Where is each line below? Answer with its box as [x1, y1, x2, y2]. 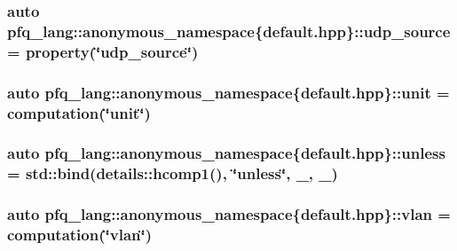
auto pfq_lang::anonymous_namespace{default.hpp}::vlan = [7, 203, 451, 225]
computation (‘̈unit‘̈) [7, 101, 151, 123]
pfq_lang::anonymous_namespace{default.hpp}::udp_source [7, 20, 451, 42]
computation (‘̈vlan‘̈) [7, 224, 153, 246]
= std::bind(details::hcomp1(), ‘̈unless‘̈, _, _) [7, 162, 338, 184]
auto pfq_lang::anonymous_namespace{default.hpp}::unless [7, 142, 445, 164]
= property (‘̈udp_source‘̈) [7, 40, 199, 62]
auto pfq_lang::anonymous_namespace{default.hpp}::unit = [7, 81, 450, 103]
